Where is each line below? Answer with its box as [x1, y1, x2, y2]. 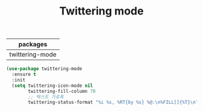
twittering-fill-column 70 [28, 88, 96, 94]
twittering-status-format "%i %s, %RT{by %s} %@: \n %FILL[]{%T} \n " [28, 100, 199, 106]
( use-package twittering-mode [6, 66, 83, 72]
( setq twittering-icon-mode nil [11, 83, 94, 89]
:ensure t [11, 71, 36, 78]
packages [18, 40, 48, 49]
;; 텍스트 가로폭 [28, 94, 64, 100]
